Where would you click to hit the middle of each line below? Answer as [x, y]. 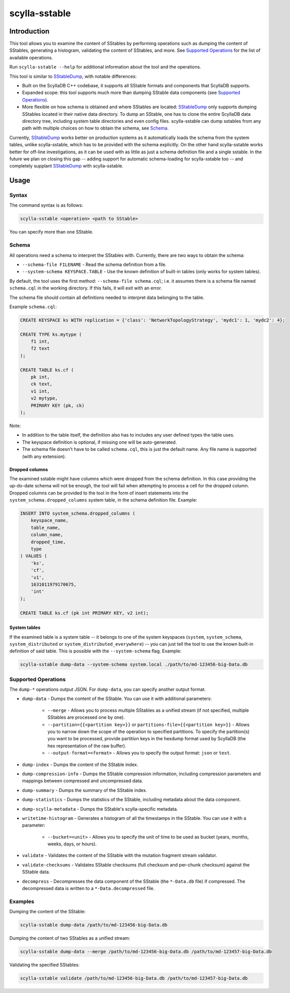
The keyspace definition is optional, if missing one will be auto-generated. [100, 442]
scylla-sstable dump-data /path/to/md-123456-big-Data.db [94, 925]
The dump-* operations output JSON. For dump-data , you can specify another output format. [107, 689]
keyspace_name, [50, 521]
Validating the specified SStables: [44, 965]
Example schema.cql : [33, 307]
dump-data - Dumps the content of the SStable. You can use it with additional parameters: [117, 699]
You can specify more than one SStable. [51, 232]
